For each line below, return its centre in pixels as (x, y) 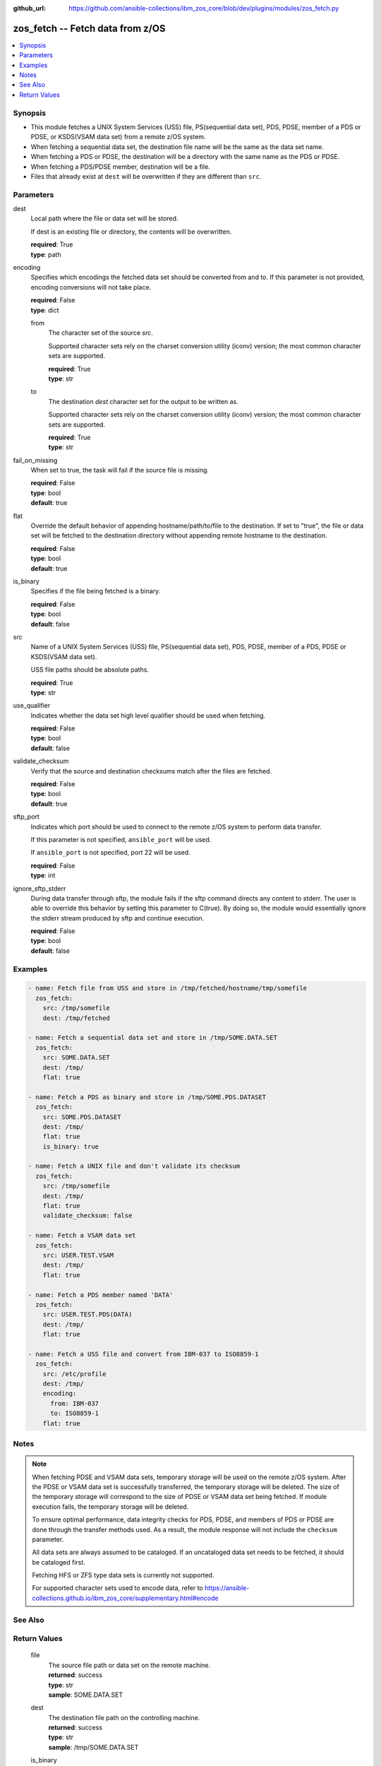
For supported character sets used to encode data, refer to (118, 1588)
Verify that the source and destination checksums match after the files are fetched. (151, 771)
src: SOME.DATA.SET (77, 1057)
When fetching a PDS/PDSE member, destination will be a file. (121, 167)
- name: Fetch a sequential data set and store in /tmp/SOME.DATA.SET (153, 1038)
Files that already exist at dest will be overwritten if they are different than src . (146, 176)
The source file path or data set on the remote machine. (129, 1665)
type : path (46, 254)
